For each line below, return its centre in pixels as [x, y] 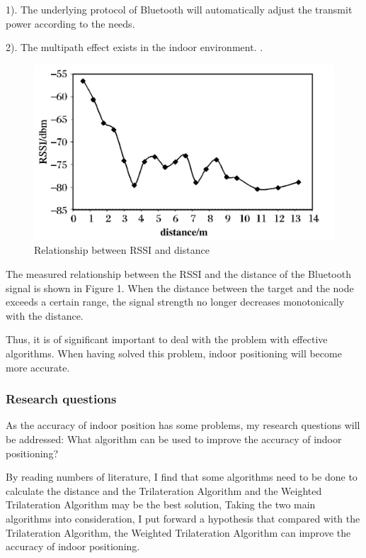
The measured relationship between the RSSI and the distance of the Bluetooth [178, 273]
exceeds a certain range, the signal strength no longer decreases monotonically [175, 302]
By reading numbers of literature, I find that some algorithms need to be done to [182, 477]
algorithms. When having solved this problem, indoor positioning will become [174, 353]
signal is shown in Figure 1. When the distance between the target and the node [180, 288]
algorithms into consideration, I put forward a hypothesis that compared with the [183, 518]
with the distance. [45, 315]
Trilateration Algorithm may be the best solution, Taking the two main [161, 504]
